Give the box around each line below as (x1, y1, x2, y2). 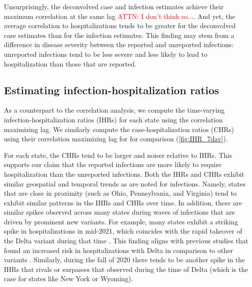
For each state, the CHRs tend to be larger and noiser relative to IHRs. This (4, 150, 232, 160)
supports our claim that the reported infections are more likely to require (4, 159, 222, 169)
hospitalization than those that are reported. (4, 58, 136, 68)
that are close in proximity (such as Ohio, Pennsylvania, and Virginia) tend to (4, 188, 237, 198)
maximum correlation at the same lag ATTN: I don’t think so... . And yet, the (4, 11, 235, 21)
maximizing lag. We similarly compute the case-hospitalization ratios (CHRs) (4, 124, 234, 134)
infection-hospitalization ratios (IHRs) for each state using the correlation (4, 114, 223, 124)
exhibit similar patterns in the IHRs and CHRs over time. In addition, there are (4, 197, 242, 207)
